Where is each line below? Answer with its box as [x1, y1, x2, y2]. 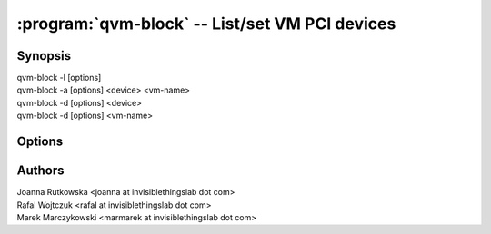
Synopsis [16, 48, 72, 63]
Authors [16, 163, 65, 179]
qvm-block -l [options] [16, 73, 102, 83]
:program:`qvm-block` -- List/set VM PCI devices [16, 14, 396, 34]
